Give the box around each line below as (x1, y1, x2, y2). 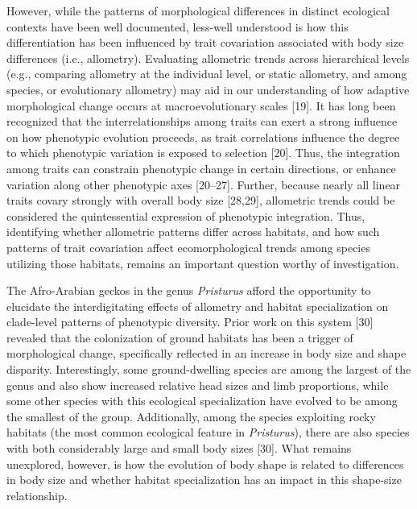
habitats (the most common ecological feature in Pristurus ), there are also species (6, 424, 410, 441)
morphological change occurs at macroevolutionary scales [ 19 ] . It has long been (6, 97, 396, 114)
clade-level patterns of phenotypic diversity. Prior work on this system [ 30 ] (6, 313, 374, 330)
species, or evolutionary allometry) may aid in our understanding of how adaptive (6, 81, 410, 97)
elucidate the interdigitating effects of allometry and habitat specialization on (6, 297, 389, 314)
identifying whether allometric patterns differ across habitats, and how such (6, 223, 380, 240)
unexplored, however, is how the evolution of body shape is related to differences (6, 455, 404, 472)
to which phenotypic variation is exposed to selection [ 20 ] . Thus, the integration (6, 144, 400, 161)
